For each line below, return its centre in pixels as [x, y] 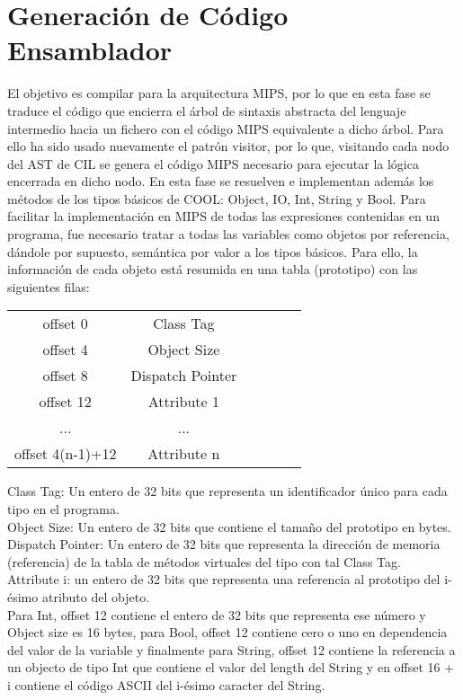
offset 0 [65, 323]
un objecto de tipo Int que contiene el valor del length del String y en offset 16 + [231, 667]
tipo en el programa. [63, 509]
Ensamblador [90, 50]
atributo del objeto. [96, 597]
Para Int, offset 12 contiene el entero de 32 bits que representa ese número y [217, 614]
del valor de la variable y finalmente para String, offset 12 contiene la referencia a [231, 649]
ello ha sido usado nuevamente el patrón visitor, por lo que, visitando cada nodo [228, 146]
